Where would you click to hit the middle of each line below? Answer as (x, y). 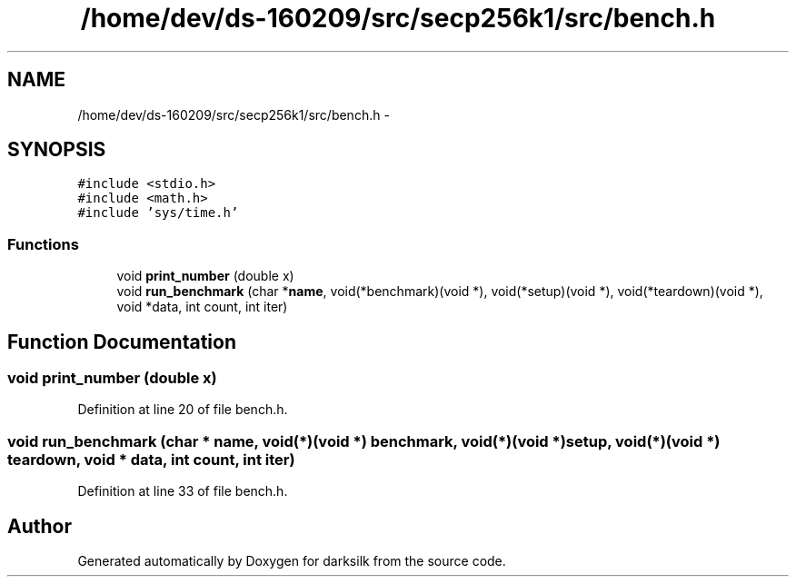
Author (40, 526)
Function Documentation (122, 341)
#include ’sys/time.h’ (158, 213)
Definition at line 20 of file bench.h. (183, 410)
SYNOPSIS (57, 150)
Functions (43, 244)
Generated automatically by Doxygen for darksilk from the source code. (292, 561)
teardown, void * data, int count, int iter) (151, 459)
